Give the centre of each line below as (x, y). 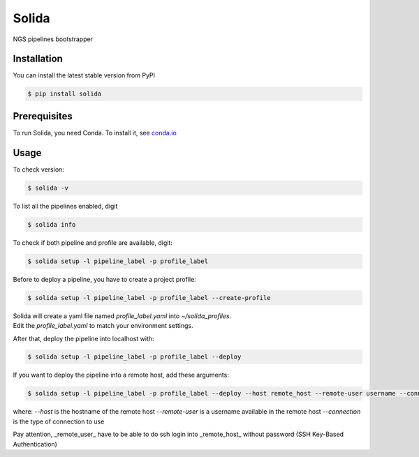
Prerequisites (43, 116)
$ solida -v (48, 188)
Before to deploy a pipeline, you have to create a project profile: (105, 279)
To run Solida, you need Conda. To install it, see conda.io (95, 133)
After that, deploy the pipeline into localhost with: (83, 338)
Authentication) (35, 444)
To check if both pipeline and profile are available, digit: (93, 242)
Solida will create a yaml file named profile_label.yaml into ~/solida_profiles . (122, 316)
